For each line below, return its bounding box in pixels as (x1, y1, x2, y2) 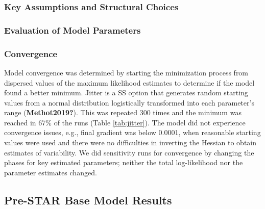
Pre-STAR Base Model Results (4, 192, 172, 207)
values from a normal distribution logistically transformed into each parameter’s (4, 97, 254, 108)
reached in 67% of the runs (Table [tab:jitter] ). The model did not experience (4, 117, 246, 127)
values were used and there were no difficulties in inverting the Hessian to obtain (4, 137, 257, 148)
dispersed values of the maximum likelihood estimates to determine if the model (4, 77, 255, 88)
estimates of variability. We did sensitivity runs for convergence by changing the (4, 147, 254, 158)
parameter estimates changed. (4, 167, 97, 177)
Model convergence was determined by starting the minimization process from (4, 67, 249, 77)
